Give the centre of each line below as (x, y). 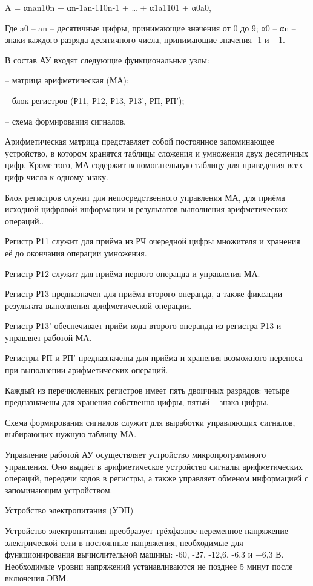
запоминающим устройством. (59, 490)
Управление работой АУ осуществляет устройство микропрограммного (136, 454)
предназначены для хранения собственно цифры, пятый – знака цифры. (137, 402)
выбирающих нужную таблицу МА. (71, 434)
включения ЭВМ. (37, 578)
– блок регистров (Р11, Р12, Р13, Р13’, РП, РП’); (95, 100)
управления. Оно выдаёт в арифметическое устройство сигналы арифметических (154, 466)
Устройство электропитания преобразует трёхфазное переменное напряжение (147, 530)
